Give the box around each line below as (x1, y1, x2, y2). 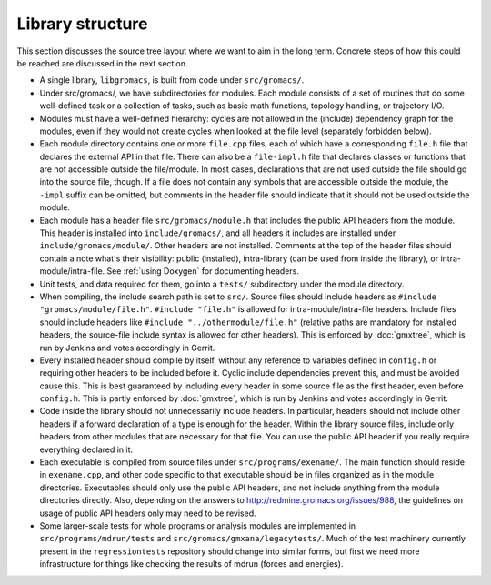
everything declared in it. (39, 444, 134, 455)
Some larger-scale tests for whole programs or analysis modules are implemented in (39, 520, 356, 531)
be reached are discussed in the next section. (16, 57, 188, 68)
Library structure (16, 14, 149, 34)
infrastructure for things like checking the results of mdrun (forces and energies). (39, 559, 344, 570)
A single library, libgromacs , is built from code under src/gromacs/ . (39, 75, 305, 86)
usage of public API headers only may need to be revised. (39, 508, 256, 519)
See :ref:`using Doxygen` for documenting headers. (106, 266, 299, 277)
